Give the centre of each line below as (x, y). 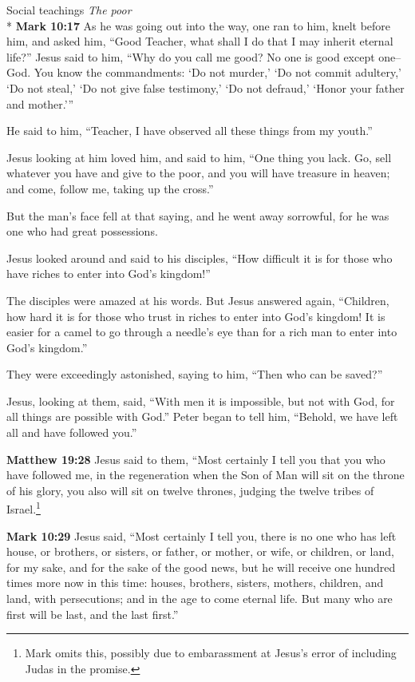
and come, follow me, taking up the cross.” (110, 188)
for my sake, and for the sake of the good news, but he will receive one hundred (201, 567)
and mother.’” (40, 103)
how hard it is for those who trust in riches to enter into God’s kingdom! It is (196, 316)
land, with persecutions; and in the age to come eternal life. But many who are (200, 599)
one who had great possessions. (82, 231)
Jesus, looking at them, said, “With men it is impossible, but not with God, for (201, 400)
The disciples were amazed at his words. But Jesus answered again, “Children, (198, 300)
